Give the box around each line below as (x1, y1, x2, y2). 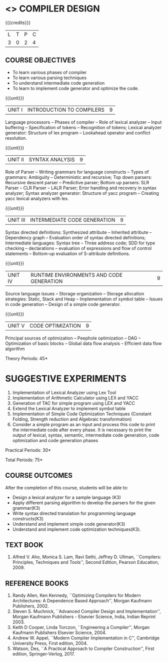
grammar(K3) (12, 505, 40, 511)
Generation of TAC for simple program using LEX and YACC (12, 400, 135, 406)
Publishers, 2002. (12, 603, 49, 609)
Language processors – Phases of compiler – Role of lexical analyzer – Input (5, 119, 162, 125)
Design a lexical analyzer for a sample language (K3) (12, 494, 121, 500)
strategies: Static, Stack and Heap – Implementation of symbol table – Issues (5, 296, 163, 302)
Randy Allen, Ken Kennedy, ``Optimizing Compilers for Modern (12, 592, 141, 598)
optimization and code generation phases (12, 437, 98, 443)
